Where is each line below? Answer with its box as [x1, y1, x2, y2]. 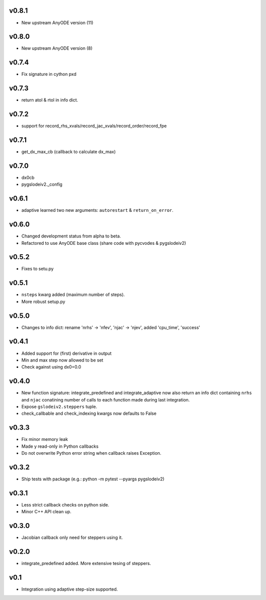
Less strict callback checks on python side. [21, 501, 109, 507]
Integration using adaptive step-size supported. [21, 586, 118, 592]
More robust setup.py [21, 299, 66, 304]
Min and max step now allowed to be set [21, 357, 103, 363]
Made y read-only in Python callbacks [21, 443, 99, 449]
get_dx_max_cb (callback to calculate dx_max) [21, 149, 116, 155]
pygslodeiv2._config [21, 181, 63, 187]
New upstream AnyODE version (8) [21, 45, 93, 51]
